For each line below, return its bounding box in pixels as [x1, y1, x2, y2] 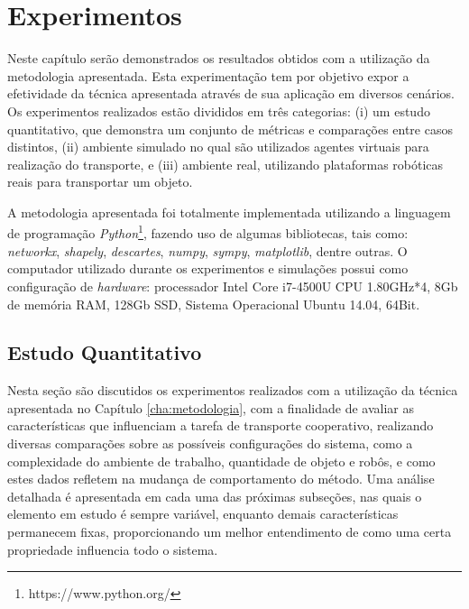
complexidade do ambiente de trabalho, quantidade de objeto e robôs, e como [7, 451, 436, 470]
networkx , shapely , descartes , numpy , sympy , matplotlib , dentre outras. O [7, 241, 408, 260]
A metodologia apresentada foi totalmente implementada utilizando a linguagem [7, 202, 451, 221]
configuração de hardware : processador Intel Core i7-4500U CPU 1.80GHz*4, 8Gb [7, 276, 458, 295]
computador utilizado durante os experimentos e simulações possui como [7, 259, 409, 278]
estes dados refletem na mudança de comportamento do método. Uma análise [7, 469, 435, 488]
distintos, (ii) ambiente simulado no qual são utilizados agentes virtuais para [7, 137, 429, 156]
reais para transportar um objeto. [7, 172, 193, 191]
